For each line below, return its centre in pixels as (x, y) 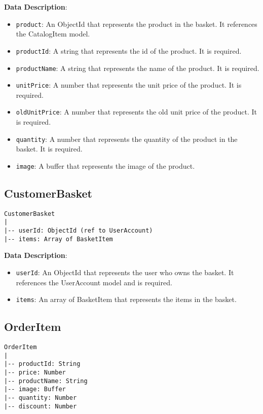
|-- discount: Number (41, 406)
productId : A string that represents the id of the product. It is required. (129, 50)
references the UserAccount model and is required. (94, 282)
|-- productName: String (46, 381)
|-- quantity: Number (41, 398)
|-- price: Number (35, 373)
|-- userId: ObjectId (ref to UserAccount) (79, 231)
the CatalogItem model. (53, 34)
